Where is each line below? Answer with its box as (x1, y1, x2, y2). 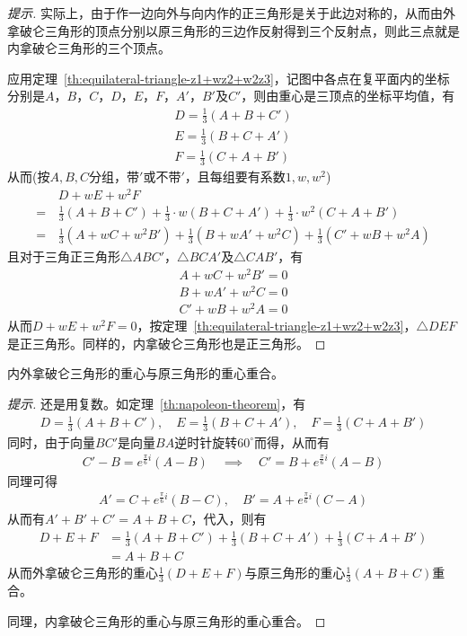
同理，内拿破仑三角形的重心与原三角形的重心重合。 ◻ (7, 611, 326, 630)
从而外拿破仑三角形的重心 (7, 563, 158, 582)
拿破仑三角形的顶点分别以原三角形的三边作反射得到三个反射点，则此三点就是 (7, 21, 460, 40)
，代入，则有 (190, 509, 267, 528)
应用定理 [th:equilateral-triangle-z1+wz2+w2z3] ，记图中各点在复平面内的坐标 (7, 68, 450, 87)
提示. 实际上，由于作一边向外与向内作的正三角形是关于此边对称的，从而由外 (7, 4, 455, 22)
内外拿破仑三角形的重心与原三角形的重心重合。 (7, 364, 284, 383)
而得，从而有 (253, 432, 330, 451)
